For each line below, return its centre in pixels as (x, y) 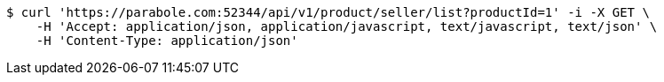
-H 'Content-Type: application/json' (167, 41)
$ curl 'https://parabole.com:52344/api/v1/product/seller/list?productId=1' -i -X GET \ (328, 12)
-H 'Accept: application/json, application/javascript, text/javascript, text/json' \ (347, 26)
